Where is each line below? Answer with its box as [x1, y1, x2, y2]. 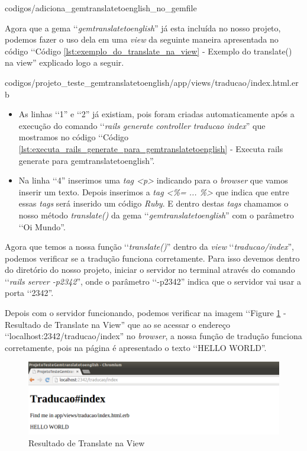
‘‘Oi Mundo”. [18, 220, 66, 233]
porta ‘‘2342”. [5, 286, 54, 299]
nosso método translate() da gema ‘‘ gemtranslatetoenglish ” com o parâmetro [18, 208, 294, 221]
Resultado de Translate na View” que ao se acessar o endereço [5, 318, 230, 330]
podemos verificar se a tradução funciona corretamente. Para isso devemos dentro [5, 252, 300, 264]
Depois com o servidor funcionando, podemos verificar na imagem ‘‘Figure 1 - [5, 307, 286, 319]
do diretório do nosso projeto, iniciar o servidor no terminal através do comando [5, 263, 295, 276]
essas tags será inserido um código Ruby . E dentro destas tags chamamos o [18, 197, 289, 210]
